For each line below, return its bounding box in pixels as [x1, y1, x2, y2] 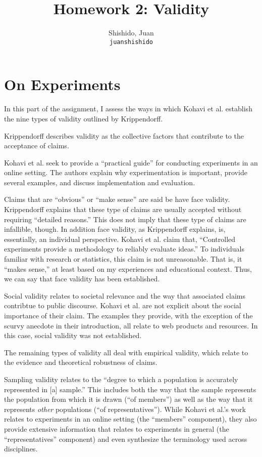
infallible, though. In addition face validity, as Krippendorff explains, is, [4, 224, 226, 234]
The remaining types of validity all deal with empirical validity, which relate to [4, 347, 248, 357]
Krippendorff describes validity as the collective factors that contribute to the [4, 130, 244, 141]
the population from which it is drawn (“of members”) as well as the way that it [4, 394, 253, 404]
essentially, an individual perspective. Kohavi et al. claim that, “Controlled [4, 233, 236, 244]
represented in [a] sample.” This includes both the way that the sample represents [4, 384, 256, 394]
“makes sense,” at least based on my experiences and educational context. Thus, [4, 263, 252, 274]
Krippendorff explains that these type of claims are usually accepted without [4, 204, 242, 215]
